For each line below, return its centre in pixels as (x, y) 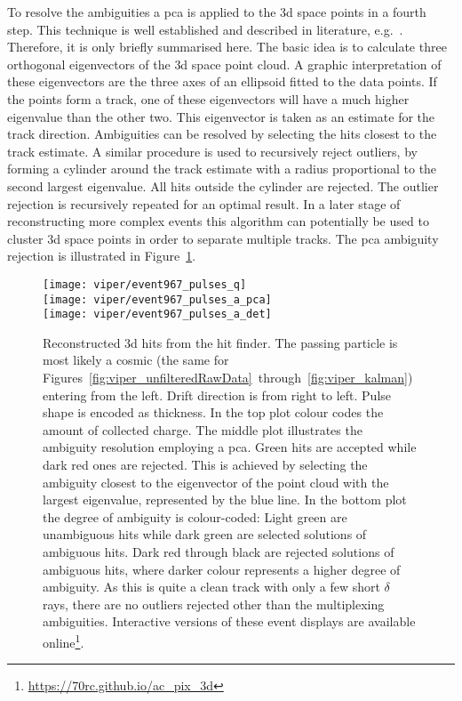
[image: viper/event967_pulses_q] (145, 284)
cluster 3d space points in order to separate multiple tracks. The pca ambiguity (223, 238)
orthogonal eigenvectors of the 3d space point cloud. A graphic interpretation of (224, 64)
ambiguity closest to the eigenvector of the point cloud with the (216, 482)
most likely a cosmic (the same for (136, 360)
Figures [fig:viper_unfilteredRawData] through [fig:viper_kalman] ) (228, 378)
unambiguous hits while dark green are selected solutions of (205, 534)
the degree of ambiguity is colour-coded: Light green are (195, 516)
